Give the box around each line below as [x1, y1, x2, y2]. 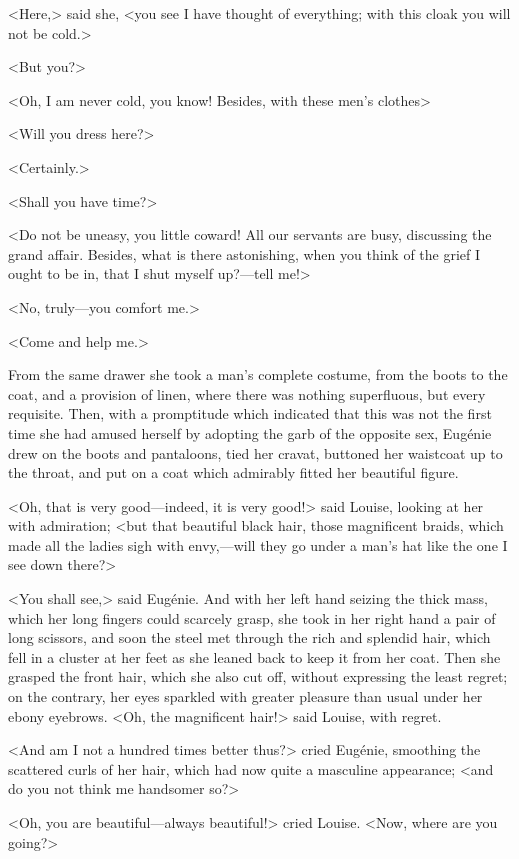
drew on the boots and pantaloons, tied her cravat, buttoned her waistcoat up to [8, 442, 503, 463]
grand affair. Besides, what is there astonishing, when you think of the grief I [8, 243, 481, 264]
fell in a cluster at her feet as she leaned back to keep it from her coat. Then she [8, 646, 501, 667]
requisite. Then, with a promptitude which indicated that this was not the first [8, 403, 492, 424]
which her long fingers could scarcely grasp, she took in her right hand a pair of [8, 607, 496, 628]
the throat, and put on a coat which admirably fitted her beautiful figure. [8, 462, 459, 483]
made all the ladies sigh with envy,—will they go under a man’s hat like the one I [8, 534, 508, 555]
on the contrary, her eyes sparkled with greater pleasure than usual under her [8, 686, 483, 707]
